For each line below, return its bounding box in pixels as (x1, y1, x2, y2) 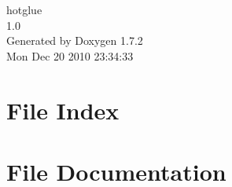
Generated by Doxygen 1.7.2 (6, 32, 143, 49)
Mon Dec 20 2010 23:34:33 (6, 47, 134, 64)
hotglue (6, 2, 42, 17)
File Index (6, 93, 120, 126)
